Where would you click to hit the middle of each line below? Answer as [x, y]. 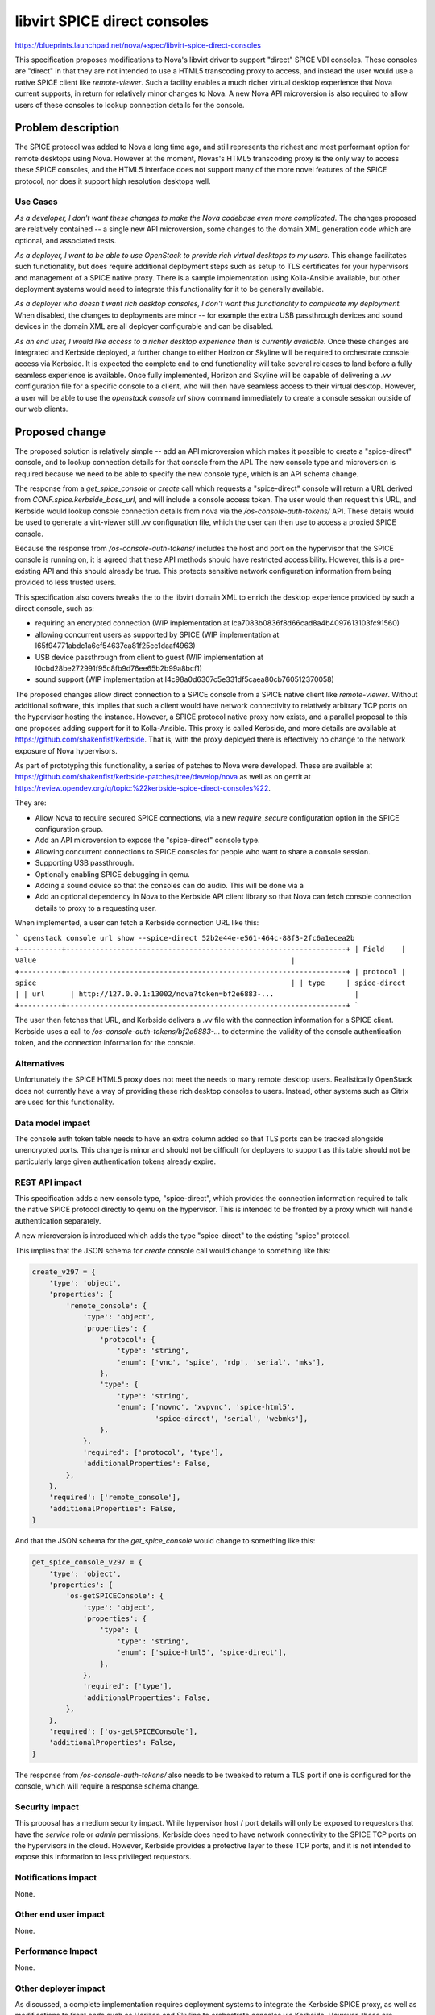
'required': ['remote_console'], [115, 1498]
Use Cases [36, 201]
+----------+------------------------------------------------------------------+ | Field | [210, 949]
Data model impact [53, 1123]
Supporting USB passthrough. [85, 863]
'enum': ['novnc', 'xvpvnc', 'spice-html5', [206, 1407]
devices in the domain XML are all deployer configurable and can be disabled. [144, 326]
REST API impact [48, 1182]
